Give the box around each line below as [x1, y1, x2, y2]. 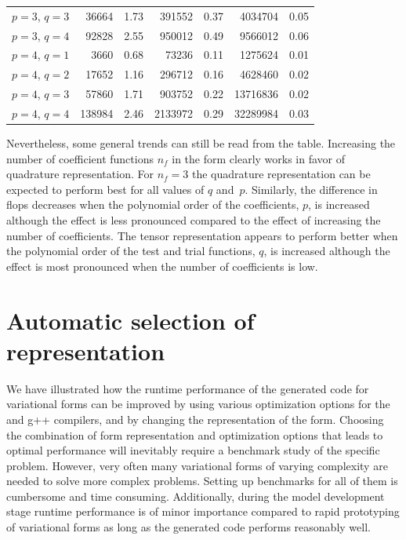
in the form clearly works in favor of [172, 150, 346, 166]
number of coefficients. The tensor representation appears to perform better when [6, 227, 398, 243]
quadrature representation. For [6, 166, 154, 182]
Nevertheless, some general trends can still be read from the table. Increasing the [6, 135, 396, 151]
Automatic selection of [6, 304, 255, 336]
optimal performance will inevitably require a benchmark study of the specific [6, 442, 380, 458]
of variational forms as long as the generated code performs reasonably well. [6, 519, 371, 535]
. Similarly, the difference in [245, 181, 378, 197]
